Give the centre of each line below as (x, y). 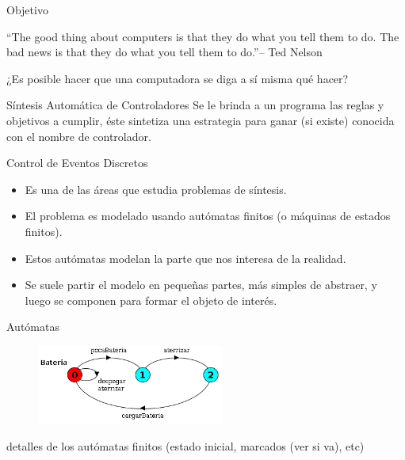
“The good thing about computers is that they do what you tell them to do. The (203, 36)
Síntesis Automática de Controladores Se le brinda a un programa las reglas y (195, 105)
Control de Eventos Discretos (77, 163)
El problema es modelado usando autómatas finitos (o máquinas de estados (208, 216)
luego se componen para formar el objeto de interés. (151, 300)
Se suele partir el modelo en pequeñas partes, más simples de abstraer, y (201, 285)
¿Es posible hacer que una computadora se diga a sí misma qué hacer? (178, 78)
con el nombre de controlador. (79, 136)
